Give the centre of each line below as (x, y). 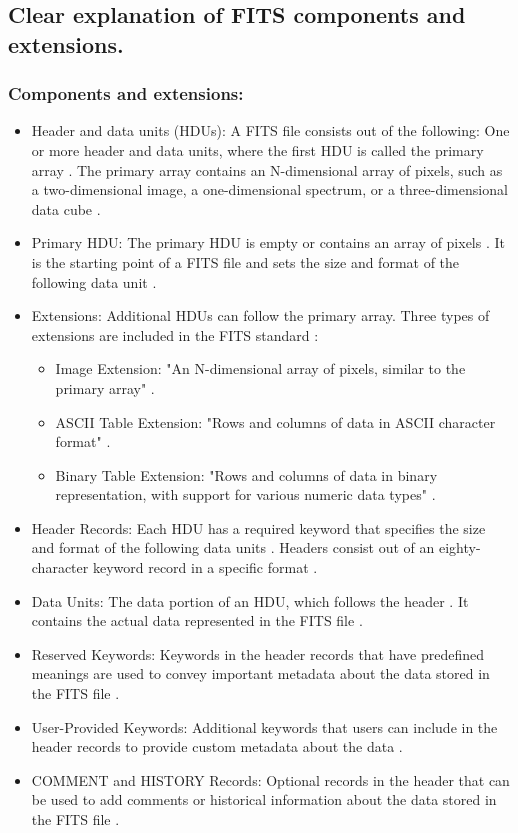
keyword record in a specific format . (205, 567)
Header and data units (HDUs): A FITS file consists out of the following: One (270, 130)
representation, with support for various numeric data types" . (245, 494)
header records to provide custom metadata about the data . (217, 746)
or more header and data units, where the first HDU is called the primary (257, 149)
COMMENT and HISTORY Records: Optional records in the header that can (270, 779)
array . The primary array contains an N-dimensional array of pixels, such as (267, 169)
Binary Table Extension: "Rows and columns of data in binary (246, 474)
